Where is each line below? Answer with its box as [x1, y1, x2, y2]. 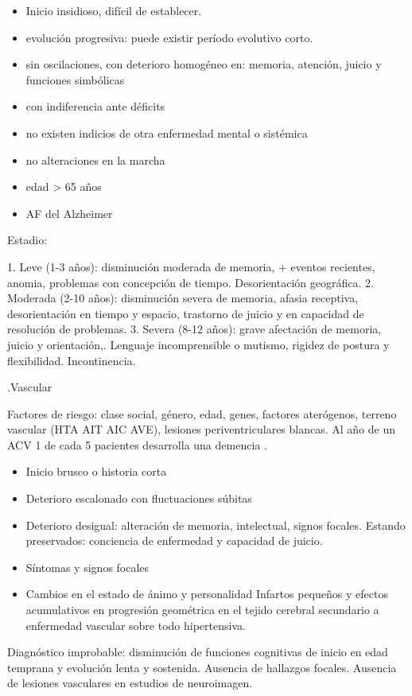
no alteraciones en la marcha [25, 151, 165, 168]
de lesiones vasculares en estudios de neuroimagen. [7, 675, 253, 691]
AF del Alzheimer [25, 204, 113, 221]
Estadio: [7, 231, 48, 248]
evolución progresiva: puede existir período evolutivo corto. [25, 29, 313, 45]
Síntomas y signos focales [25, 558, 150, 575]
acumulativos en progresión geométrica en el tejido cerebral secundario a [25, 601, 379, 618]
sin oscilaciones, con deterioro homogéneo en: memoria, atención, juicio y [25, 56, 382, 72]
